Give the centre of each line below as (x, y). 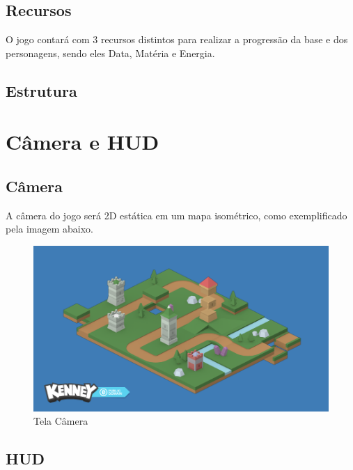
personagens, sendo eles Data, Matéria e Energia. (110, 53)
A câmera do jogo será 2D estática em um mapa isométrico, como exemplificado (176, 215)
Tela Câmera (61, 421)
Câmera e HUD (83, 142)
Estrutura (41, 90)
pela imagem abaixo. (49, 229)
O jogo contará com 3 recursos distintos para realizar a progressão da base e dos (177, 39)
